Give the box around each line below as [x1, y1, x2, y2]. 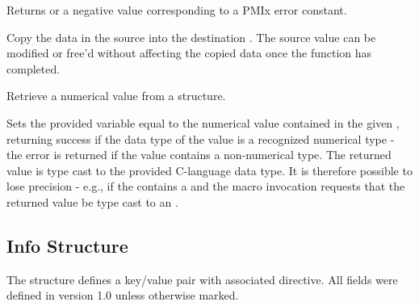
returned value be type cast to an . [6, 193, 178, 210]
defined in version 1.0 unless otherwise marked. [6, 287, 239, 304]
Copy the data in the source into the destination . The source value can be [6, 28, 376, 45]
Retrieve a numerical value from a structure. [6, 87, 226, 104]
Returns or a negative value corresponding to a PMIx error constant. [6, 2, 347, 18]
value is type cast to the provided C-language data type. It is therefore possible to [6, 161, 413, 178]
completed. [6, 60, 61, 77]
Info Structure [6, 233, 128, 258]
